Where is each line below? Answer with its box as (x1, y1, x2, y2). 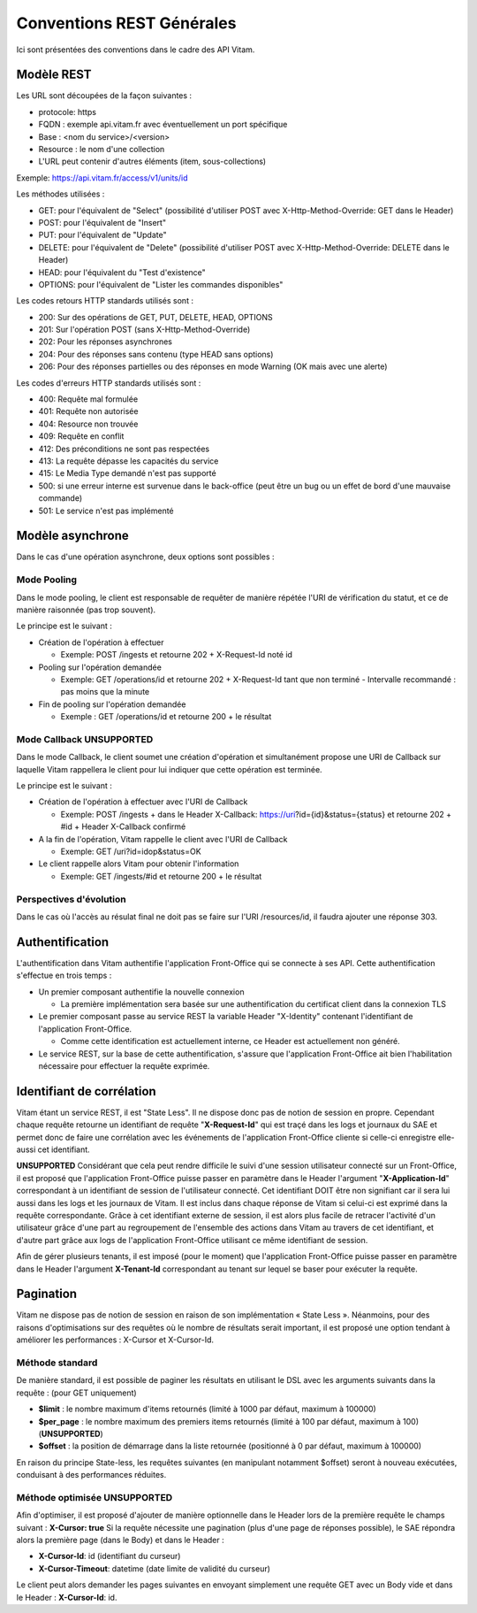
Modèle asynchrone (16, 528, 129, 543)
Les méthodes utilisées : (16, 188, 105, 199)
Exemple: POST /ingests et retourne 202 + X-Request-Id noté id (60, 649, 293, 660)
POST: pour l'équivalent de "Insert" (38, 217, 167, 227)
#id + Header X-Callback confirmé (60, 821, 186, 832)
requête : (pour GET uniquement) (16, 1387, 137, 1398)
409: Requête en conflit (38, 431, 125, 442)
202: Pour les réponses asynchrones (38, 336, 172, 347)
